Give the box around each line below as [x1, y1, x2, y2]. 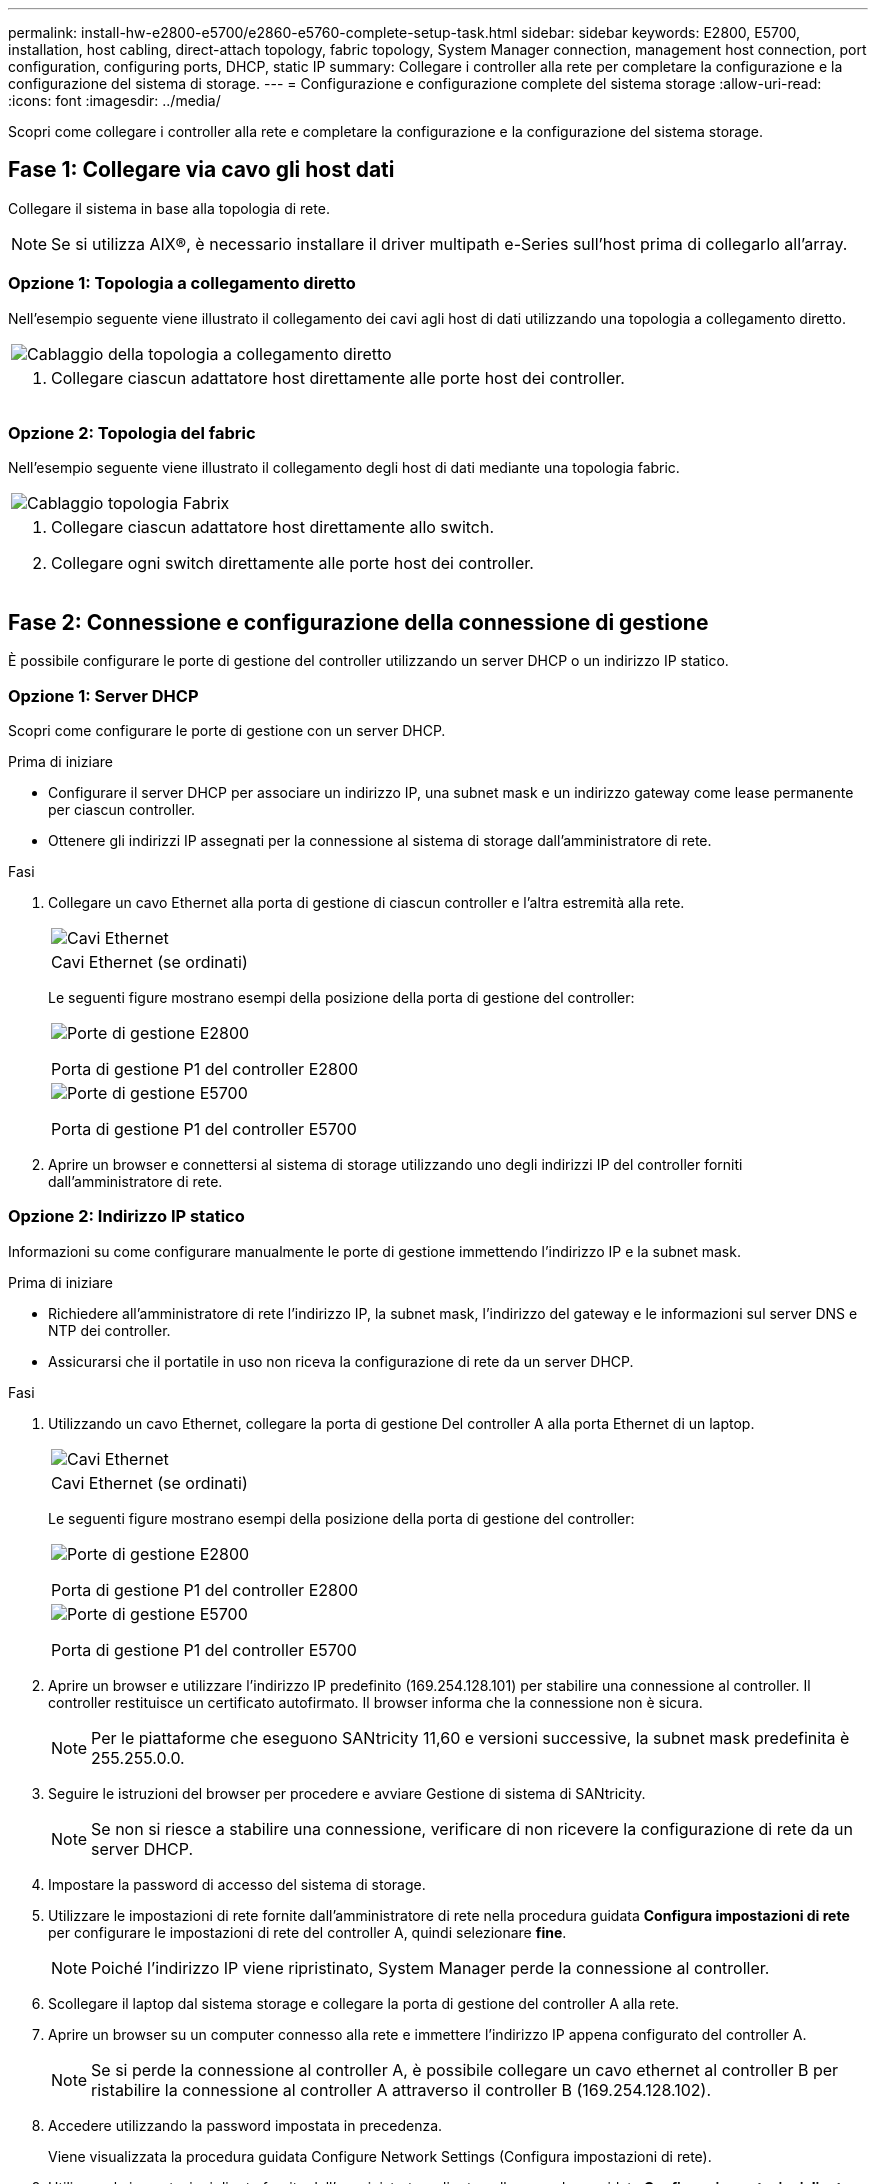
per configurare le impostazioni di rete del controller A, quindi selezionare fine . [48, 1923, 567, 1941]
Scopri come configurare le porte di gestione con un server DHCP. [8, 721, 446, 739]
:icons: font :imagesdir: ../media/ [8, 92, 221, 109]
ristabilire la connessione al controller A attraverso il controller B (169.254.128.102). [91, 2079, 711, 2100]
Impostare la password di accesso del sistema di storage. [48, 1875, 426, 1893]
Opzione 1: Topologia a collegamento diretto [8, 273, 356, 294]
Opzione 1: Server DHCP [8, 685, 199, 706]
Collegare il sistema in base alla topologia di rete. [8, 199, 330, 217]
